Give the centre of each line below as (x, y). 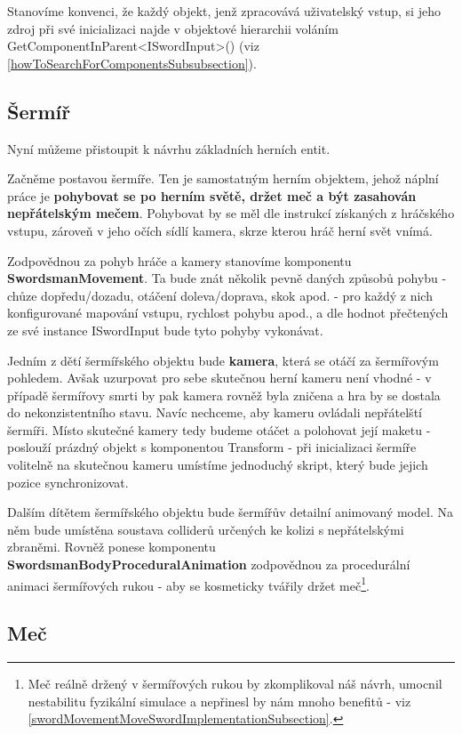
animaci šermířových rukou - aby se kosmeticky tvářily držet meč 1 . (188, 584)
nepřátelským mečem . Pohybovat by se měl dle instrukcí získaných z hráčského (231, 213)
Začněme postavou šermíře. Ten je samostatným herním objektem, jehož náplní (223, 178)
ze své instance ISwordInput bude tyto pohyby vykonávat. (165, 330)
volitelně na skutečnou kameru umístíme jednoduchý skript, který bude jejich (218, 465)
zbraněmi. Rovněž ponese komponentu (112, 547)
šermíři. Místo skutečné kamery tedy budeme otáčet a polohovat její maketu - (219, 429)
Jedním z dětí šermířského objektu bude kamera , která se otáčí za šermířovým (223, 360)
